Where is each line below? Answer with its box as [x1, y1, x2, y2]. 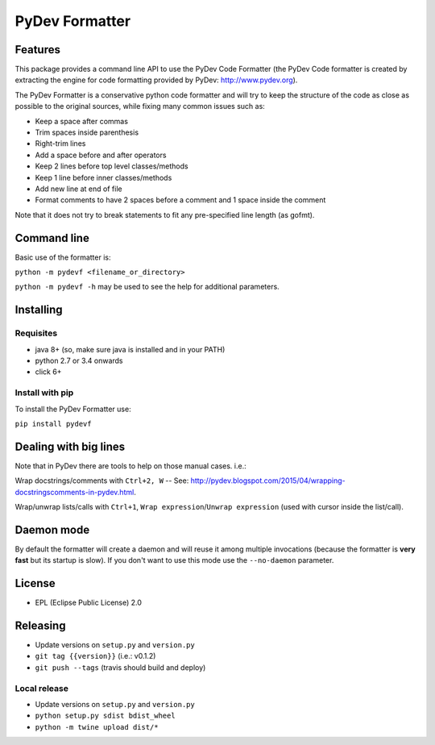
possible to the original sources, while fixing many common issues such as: [14, 102, 265, 111]
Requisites [14, 327, 58, 339]
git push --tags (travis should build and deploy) [35, 662, 206, 672]
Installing [14, 303, 64, 317]
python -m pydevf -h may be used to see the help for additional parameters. [14, 282, 280, 292]
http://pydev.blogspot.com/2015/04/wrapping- [190, 476, 346, 485]
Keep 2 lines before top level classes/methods [35, 161, 188, 171]
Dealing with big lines [14, 439, 125, 453]
